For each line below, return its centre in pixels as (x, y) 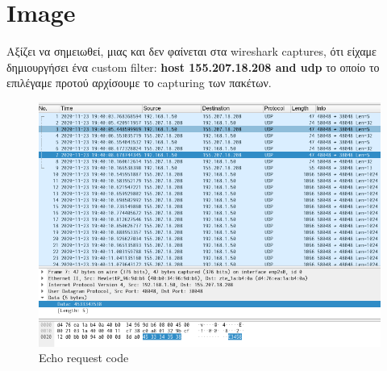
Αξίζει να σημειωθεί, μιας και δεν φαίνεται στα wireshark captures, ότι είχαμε (191, 51)
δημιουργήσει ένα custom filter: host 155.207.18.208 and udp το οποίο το (193, 67)
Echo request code (84, 358)
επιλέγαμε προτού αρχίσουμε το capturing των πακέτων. (139, 83)
